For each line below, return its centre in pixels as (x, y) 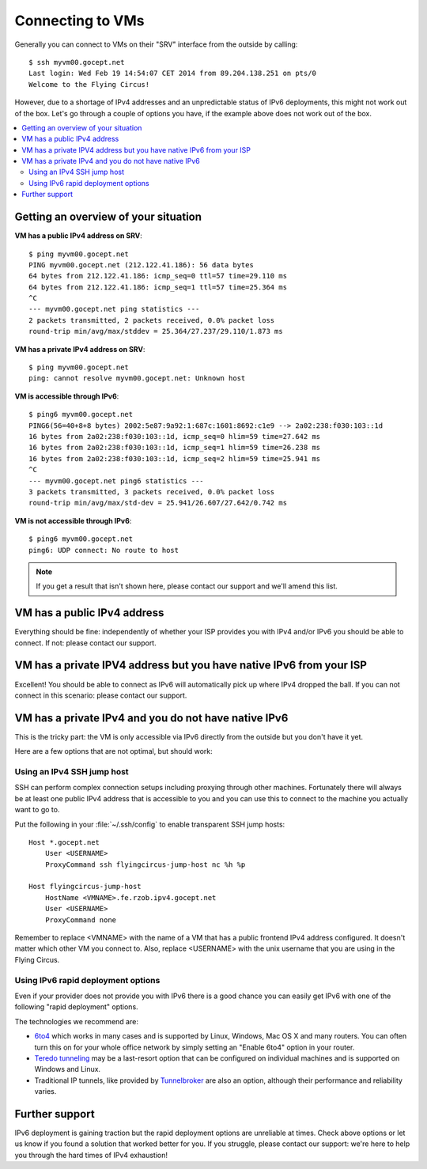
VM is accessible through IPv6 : (67, 396)
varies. (45, 1091)
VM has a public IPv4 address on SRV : (78, 236)
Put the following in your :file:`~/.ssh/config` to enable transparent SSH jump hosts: (150, 824)
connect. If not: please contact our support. (86, 643)
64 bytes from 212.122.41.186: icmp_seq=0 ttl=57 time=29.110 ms (158, 276)
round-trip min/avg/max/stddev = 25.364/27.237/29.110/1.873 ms (156, 331)
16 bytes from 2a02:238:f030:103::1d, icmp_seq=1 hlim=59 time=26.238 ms (175, 448)
